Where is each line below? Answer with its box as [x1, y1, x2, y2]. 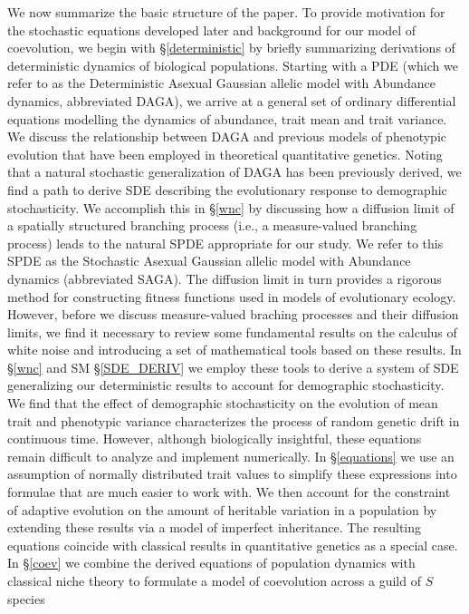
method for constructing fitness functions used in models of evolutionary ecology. [7, 287, 456, 306]
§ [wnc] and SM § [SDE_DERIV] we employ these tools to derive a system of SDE [7, 357, 459, 376]
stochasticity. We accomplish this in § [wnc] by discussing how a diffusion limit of [7, 198, 455, 217]
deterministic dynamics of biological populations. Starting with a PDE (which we [7, 55, 458, 74]
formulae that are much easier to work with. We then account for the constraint [7, 482, 451, 502]
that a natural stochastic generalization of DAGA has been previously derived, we [7, 162, 462, 181]
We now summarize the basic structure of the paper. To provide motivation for [7, 3, 445, 21]
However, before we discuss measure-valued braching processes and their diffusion [7, 305, 459, 324]
